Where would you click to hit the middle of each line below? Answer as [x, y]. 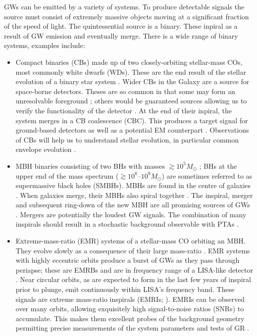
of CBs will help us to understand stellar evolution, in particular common [127, 139]
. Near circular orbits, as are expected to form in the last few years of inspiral [133, 279]
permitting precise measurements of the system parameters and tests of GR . [132, 328]
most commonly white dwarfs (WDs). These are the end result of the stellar [131, 72]
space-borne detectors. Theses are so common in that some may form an [125, 91]
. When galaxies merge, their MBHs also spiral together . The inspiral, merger [134, 195]
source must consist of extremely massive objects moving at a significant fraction [127, 16]
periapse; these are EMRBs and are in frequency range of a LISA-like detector [134, 269]
